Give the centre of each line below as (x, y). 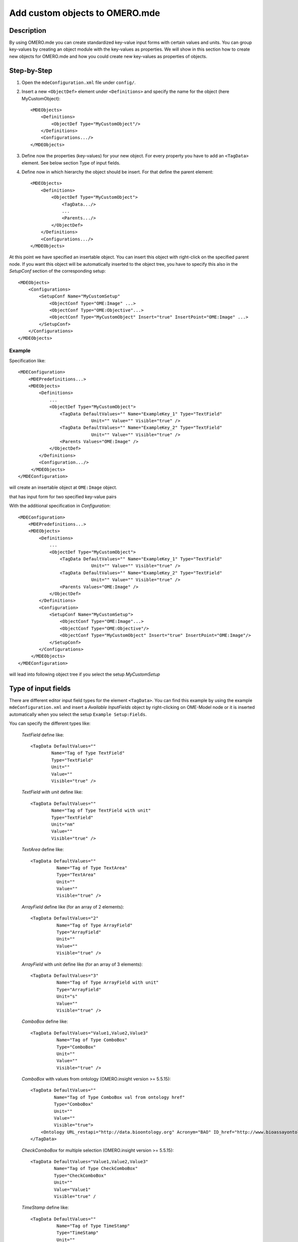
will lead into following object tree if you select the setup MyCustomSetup (85, 674)
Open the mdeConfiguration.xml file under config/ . (79, 82)
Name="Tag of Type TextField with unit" (101, 811)
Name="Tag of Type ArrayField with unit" (108, 983)
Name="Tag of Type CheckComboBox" (96, 1168)
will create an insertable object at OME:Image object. (63, 487)
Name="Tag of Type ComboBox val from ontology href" (119, 1097)
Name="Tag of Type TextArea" (92, 868)
